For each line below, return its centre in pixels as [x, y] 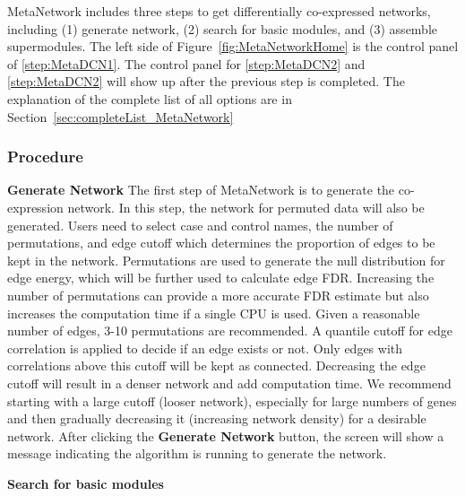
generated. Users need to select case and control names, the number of [200, 225]
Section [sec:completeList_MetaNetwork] [121, 116]
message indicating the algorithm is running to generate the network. [197, 453]
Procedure [45, 157]
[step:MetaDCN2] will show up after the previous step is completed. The [206, 81]
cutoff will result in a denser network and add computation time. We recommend [229, 383]
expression [35, 207]
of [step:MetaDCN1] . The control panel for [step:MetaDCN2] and [186, 63]
